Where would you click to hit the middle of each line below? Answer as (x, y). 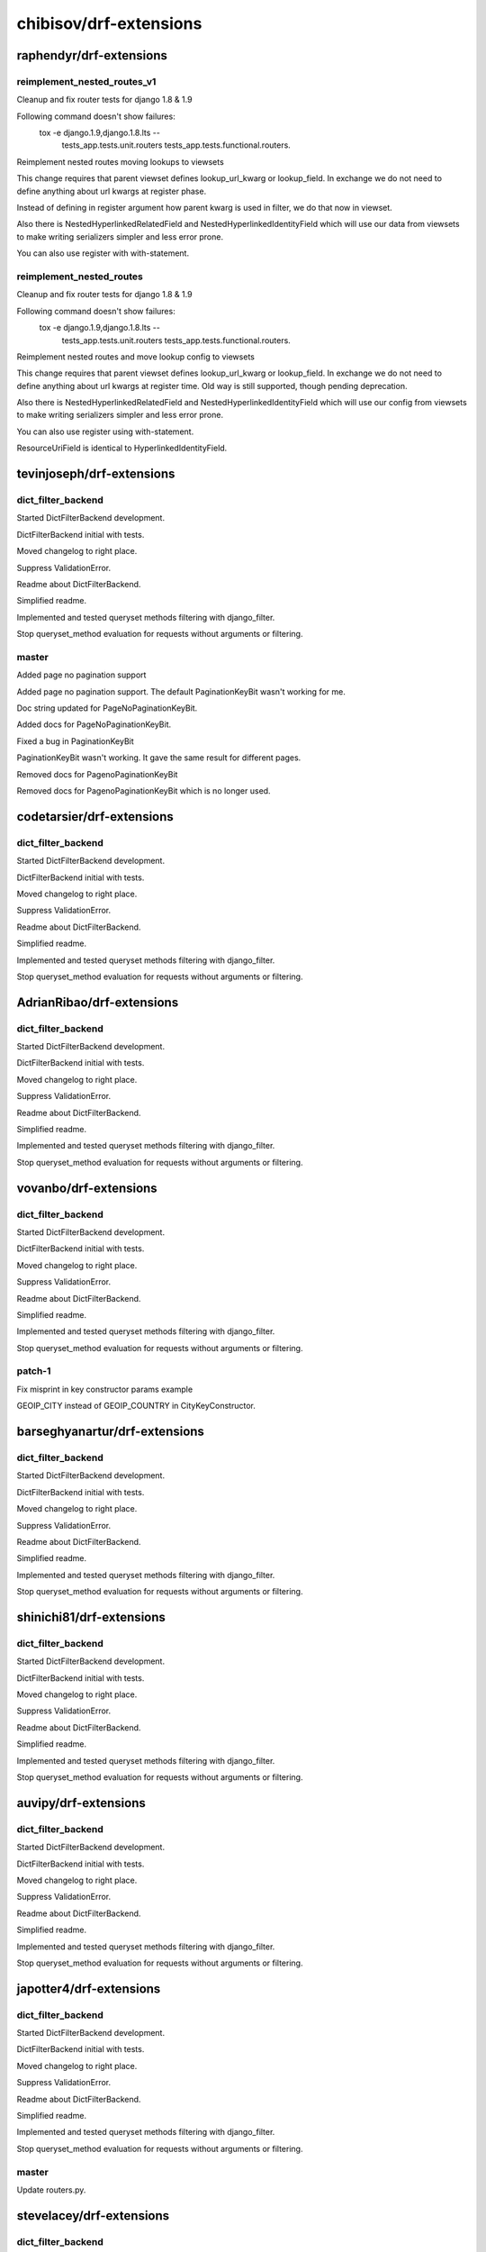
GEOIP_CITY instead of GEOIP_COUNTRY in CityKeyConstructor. (136, 1406)
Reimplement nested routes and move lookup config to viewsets (136, 357)
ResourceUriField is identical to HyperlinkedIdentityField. (122, 448)
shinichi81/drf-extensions (91, 1617)
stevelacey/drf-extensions (93, 2216)
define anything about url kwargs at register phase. (112, 191)
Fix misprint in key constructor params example (105, 1389)
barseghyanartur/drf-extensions (110, 1432)
